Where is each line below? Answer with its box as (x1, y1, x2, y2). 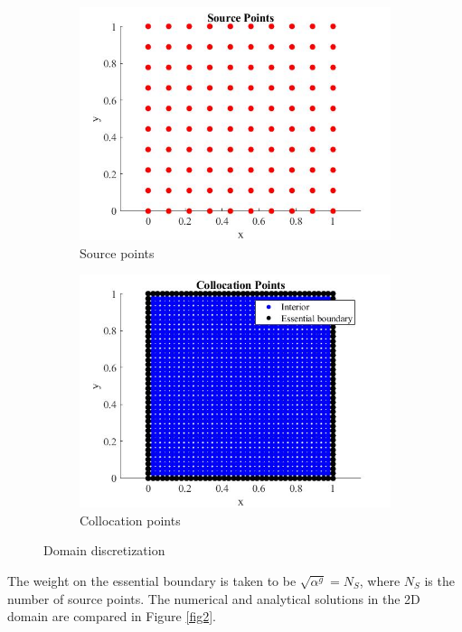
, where (359, 571, 401, 590)
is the (424, 571, 455, 590)
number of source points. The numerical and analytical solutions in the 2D (7, 589, 420, 608)
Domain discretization (43, 541, 165, 560)
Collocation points (80, 510, 181, 529)
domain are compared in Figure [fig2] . (7, 607, 216, 626)
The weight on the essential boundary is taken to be (7, 571, 297, 590)
